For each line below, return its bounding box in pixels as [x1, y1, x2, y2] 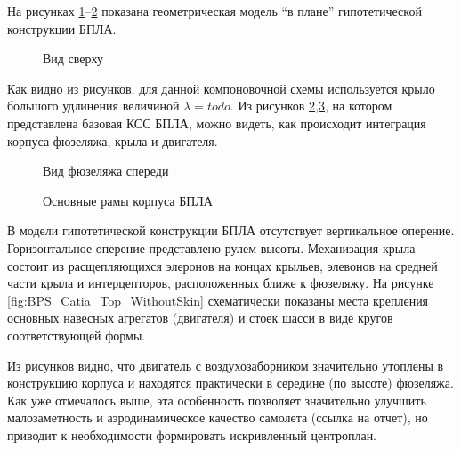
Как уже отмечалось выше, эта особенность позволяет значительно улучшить [7, 390, 426, 409]
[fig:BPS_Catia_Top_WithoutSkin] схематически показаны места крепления [7, 290, 429, 309]
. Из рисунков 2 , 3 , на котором [230, 96, 392, 115]
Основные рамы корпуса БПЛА [43, 191, 213, 209]
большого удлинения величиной [7, 96, 180, 115]
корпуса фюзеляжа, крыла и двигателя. [7, 131, 218, 150]
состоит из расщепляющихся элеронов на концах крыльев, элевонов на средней [7, 256, 438, 274]
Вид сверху [43, 49, 104, 68]
